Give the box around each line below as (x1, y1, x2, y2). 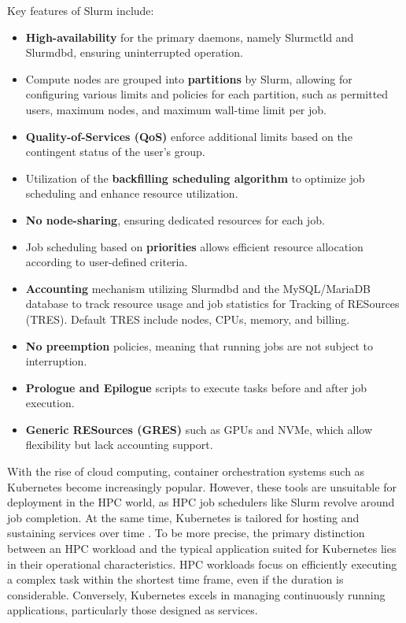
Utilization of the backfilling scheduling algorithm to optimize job (25, 169, 365, 186)
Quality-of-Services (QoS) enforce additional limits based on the (25, 128, 352, 144)
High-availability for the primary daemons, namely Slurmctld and (25, 28, 354, 45)
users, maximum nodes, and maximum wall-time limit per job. (25, 101, 327, 117)
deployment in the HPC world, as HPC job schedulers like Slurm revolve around (7, 494, 395, 510)
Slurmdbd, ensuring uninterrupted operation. (25, 44, 243, 61)
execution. (25, 395, 75, 411)
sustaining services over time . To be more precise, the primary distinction (7, 525, 365, 541)
